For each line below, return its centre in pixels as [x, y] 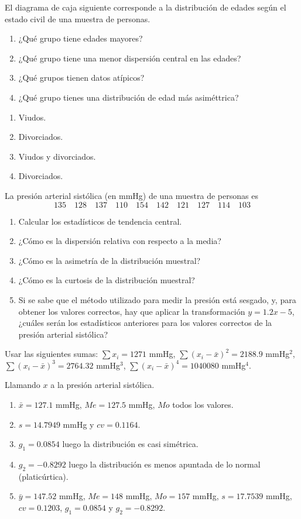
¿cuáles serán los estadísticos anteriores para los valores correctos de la [145, 323]
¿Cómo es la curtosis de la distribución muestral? [107, 280]
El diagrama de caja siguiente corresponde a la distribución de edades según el [146, 7]
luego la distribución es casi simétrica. [130, 444]
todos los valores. [203, 405]
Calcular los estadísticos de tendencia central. [100, 221]
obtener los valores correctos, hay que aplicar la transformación [132, 311]
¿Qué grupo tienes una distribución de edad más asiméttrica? [129, 97]
